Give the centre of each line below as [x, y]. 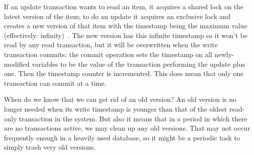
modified [17, 64]
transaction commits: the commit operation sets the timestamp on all [108, 54]
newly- [224, 54]
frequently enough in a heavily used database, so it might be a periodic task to [122, 137]
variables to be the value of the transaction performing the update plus [139, 64]
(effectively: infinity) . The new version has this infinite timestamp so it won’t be [126, 35]
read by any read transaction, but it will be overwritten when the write [111, 45]
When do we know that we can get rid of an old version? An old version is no [120, 99]
